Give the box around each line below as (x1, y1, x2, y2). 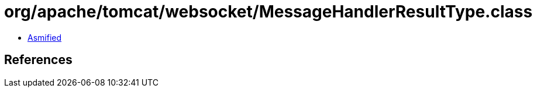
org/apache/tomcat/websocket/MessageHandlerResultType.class (4, 2, 533, 22)
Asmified (27, 32, 62, 43)
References (4, 52, 73, 68)
